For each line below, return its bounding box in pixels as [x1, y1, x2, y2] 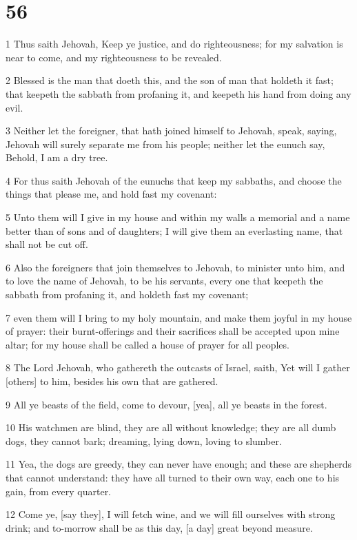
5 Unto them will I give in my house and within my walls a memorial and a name [6, 210, 350, 225]
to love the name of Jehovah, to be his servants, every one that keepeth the [6, 273, 323, 288]
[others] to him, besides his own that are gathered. [6, 374, 218, 388]
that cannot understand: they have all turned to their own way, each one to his [6, 470, 340, 484]
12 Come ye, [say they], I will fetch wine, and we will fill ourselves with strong [6, 507, 336, 521]
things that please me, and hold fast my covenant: [6, 187, 217, 201]
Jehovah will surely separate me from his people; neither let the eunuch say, [6, 136, 325, 151]
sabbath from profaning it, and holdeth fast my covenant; [6, 287, 249, 302]
